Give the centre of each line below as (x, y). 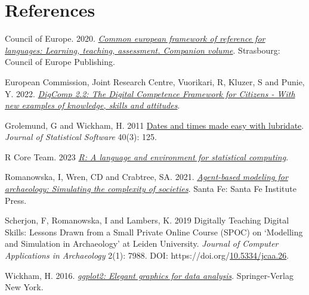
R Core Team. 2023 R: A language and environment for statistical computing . (147, 156)
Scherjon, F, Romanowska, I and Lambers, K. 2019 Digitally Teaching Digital (147, 220)
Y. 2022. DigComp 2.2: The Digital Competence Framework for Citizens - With (150, 93)
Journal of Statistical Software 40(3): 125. (81, 137)
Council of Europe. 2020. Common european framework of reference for (135, 38)
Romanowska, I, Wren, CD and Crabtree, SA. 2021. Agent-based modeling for (146, 177)
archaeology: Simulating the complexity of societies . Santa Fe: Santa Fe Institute (151, 189)
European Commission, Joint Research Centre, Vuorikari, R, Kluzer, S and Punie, (155, 81)
